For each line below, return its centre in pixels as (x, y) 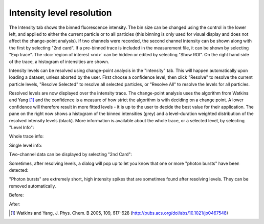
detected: (19, 170)
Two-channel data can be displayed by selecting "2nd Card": (70, 155)
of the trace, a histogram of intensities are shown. (59, 62)
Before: (16, 195)
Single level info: (26, 145)
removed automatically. (33, 186)
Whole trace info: (26, 136)
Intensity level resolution (60, 13)
